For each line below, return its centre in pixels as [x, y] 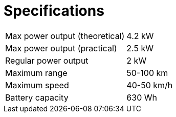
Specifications [54, 11]
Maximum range [36, 73]
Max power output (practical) [61, 48]
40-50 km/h [150, 85]
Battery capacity [37, 97]
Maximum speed [37, 85]
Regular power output [47, 60]
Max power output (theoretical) [65, 36]
